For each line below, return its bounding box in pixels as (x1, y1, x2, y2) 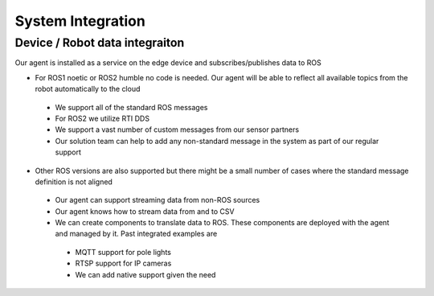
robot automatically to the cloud (35, 84, 141, 94)
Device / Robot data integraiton (14, 35, 185, 50)
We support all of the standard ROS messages (55, 102, 208, 112)
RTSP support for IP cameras (75, 258, 172, 269)
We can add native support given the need (75, 269, 216, 279)
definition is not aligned (35, 177, 113, 187)
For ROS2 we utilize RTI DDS (55, 113, 150, 123)
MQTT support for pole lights (75, 247, 172, 257)
